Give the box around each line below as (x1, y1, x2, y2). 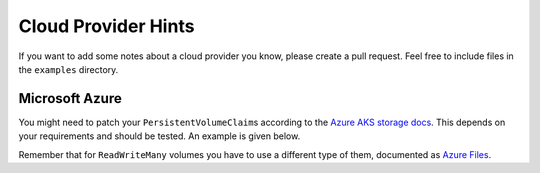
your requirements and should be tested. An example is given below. (18, 130, 301, 142)
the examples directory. (18, 63, 119, 75)
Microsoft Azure (18, 90, 122, 107)
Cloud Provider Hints (18, 15, 195, 37)
